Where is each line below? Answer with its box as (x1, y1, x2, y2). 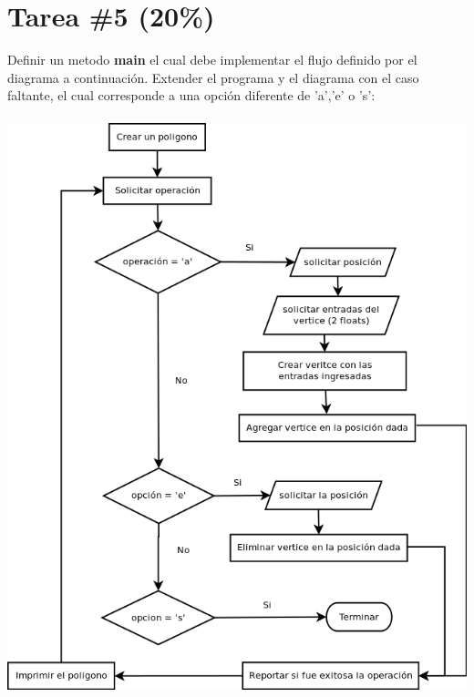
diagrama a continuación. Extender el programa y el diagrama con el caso (7, 67, 419, 87)
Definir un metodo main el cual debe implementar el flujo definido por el (7, 50, 417, 69)
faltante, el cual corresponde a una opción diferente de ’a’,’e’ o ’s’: (7, 86, 376, 105)
